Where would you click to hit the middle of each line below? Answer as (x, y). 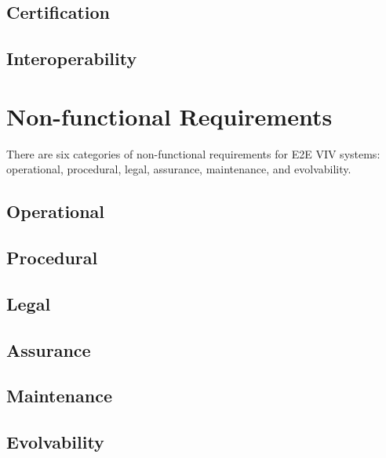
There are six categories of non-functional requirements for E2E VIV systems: (193, 153)
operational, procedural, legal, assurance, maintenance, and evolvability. (179, 169)
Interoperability (72, 58)
